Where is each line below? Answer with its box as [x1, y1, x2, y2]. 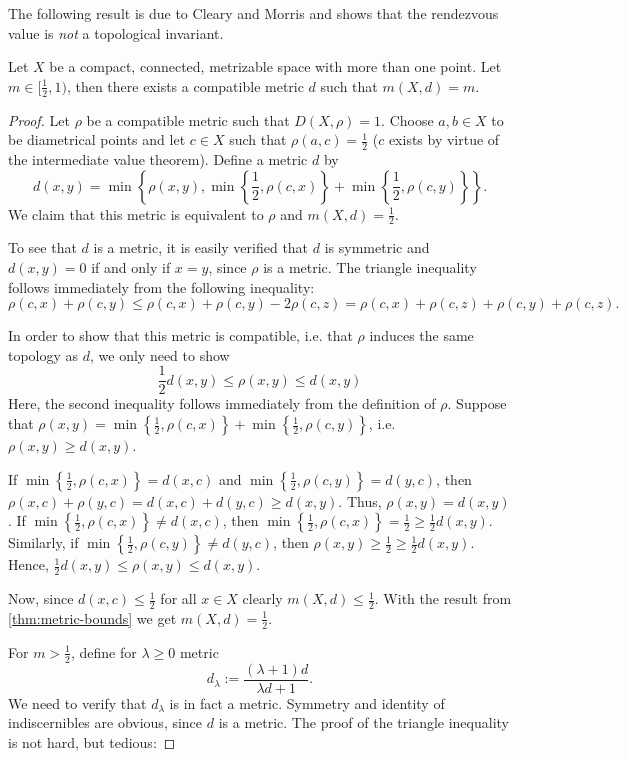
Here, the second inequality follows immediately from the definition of [8, 393, 436, 414]
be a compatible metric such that [86, 109, 290, 130]
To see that [8, 237, 77, 258]
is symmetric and [324, 237, 430, 258]
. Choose [381, 109, 434, 130]
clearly [242, 588, 283, 609]
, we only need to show [90, 344, 230, 365]
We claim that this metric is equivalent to [8, 203, 264, 224]
